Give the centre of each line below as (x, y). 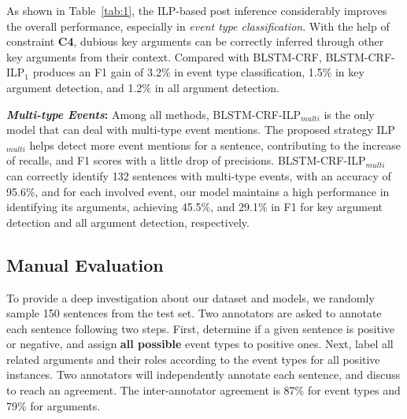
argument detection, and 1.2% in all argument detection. (143, 87)
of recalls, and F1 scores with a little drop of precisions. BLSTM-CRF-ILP (186, 160)
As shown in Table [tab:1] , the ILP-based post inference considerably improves (197, 10)
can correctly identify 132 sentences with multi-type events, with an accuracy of (199, 175)
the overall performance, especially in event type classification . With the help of (198, 26)
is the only (349, 114)
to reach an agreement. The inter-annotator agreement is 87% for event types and (203, 390)
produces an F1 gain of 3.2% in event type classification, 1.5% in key (198, 72)
